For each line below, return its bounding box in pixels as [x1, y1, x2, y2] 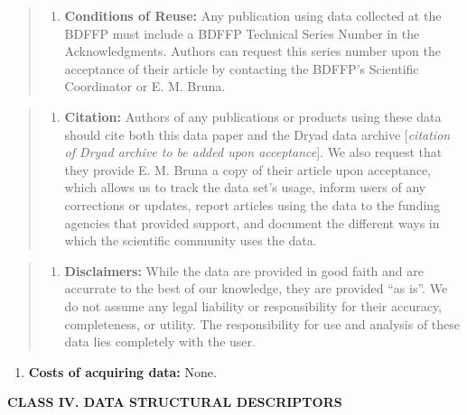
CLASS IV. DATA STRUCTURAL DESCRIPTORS [7, 392, 342, 411]
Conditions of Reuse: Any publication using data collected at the [64, 6, 442, 24]
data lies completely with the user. [64, 332, 256, 351]
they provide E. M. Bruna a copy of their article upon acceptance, [64, 160, 431, 179]
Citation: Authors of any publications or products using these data [64, 106, 442, 125]
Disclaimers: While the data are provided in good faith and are [64, 261, 424, 280]
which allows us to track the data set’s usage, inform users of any [64, 178, 426, 197]
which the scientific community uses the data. [64, 231, 317, 250]
